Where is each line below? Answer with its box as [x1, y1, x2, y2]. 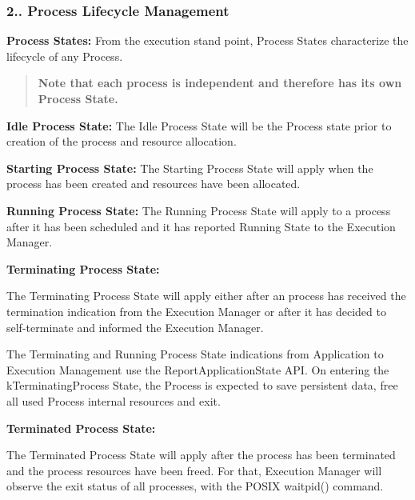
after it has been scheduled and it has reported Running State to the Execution [6, 218, 396, 234]
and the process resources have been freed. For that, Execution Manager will [6, 462, 382, 478]
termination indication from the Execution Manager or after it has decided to [6, 302, 386, 319]
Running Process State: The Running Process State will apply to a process [6, 202, 391, 218]
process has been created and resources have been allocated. [6, 175, 301, 192]
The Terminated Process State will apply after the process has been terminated [6, 446, 396, 463]
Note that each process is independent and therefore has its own [38, 74, 402, 91]
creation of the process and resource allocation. [6, 133, 237, 150]
